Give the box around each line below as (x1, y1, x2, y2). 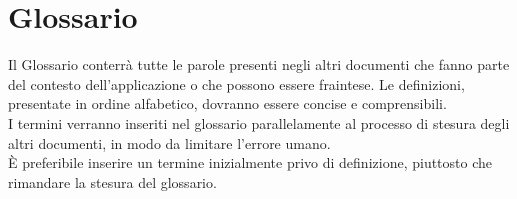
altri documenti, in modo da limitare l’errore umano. (8, 132, 331, 153)
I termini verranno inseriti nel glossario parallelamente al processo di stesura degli (8, 112, 510, 133)
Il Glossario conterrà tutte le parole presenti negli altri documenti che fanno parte (8, 54, 510, 75)
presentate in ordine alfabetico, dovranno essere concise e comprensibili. (8, 93, 447, 114)
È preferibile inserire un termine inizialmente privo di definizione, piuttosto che (8, 152, 493, 173)
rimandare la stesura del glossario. (8, 171, 217, 192)
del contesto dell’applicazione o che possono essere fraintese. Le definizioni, (8, 73, 465, 94)
